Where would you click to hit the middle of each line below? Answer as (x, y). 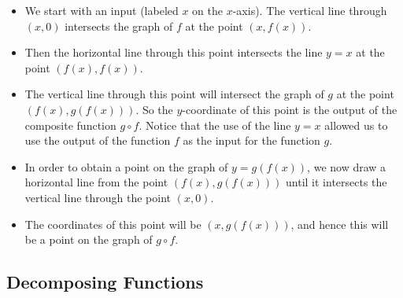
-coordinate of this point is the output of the (290, 109)
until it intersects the (336, 182)
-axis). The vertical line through (310, 10)
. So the (154, 109)
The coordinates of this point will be (113, 224)
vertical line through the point (98, 197)
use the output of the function (98, 140)
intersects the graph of (119, 26)
